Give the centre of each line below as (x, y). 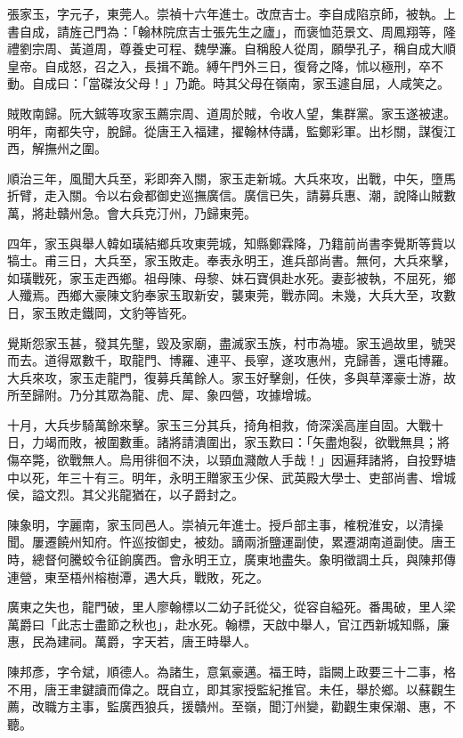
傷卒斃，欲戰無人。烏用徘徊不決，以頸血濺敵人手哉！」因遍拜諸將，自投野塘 (231, 460)
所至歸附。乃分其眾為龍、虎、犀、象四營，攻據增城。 (163, 395)
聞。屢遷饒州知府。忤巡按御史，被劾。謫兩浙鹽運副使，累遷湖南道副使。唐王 (231, 542)
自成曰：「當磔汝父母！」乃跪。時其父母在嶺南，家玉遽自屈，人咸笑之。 (240, 83)
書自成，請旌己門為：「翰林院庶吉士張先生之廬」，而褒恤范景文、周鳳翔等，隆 (231, 31)
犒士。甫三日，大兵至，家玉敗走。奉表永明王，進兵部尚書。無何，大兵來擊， (231, 260)
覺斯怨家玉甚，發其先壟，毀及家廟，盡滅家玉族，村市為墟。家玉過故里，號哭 (231, 342)
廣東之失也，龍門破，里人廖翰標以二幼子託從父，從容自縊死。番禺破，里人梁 (231, 607)
